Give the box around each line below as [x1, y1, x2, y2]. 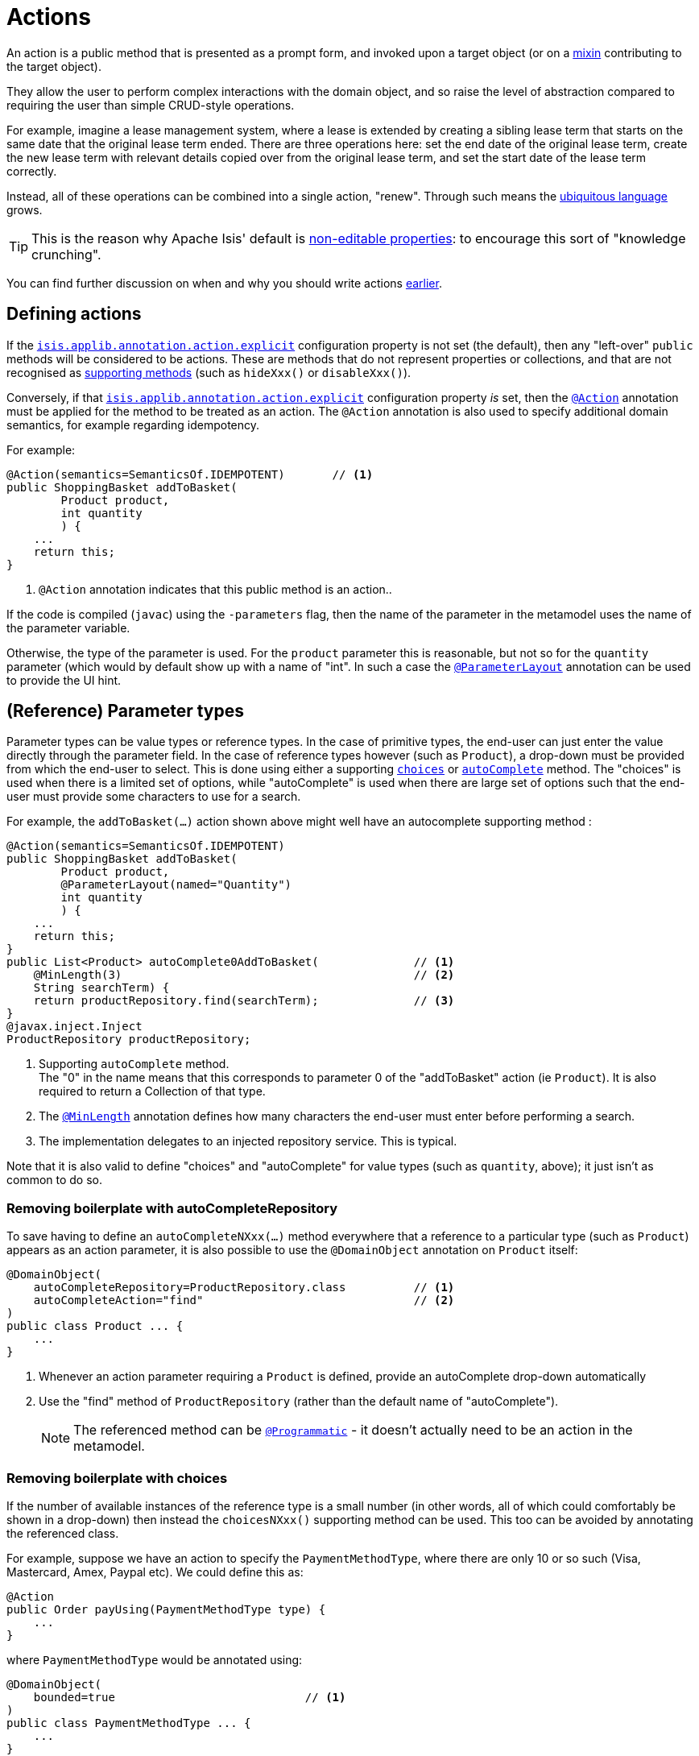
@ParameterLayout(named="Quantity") [60, 878, 292, 892]
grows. [6, 202, 43, 217]
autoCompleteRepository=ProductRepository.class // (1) [33, 1281, 455, 1294]
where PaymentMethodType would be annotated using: [6, 1652, 303, 1667]
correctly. [6, 164, 57, 178]
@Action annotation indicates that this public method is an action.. [39, 582, 392, 596]
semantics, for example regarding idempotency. [6, 417, 260, 432]
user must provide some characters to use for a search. [6, 789, 301, 804]
